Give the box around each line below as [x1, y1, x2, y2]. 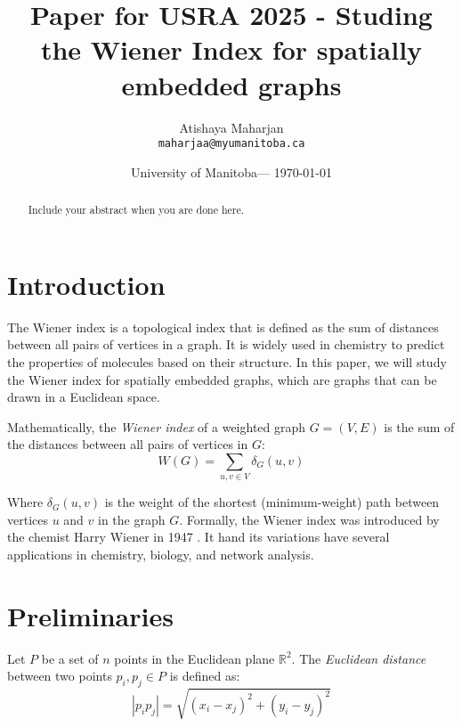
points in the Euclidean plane [114, 649, 275, 667]
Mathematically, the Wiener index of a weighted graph [7, 417, 306, 436]
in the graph [98, 510, 166, 528]
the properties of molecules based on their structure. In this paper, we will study [7, 352, 447, 371]
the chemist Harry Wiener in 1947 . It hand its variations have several [7, 527, 390, 546]
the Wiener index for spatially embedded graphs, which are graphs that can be [7, 370, 437, 388]
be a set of [41, 649, 99, 667]
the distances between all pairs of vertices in [7, 435, 248, 453]
